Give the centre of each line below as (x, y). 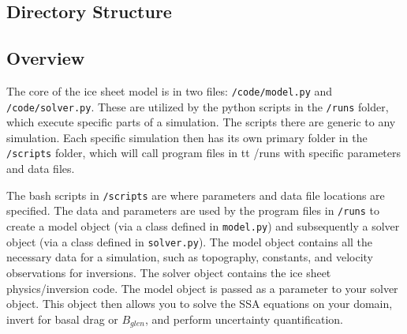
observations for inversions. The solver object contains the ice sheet (169, 272)
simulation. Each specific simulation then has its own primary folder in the (187, 137)
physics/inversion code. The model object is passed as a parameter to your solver (202, 288)
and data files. (41, 169)
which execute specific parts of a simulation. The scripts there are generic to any (201, 122)
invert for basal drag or (62, 319)
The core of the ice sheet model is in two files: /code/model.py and (170, 90)
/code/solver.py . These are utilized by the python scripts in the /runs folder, (198, 106)
